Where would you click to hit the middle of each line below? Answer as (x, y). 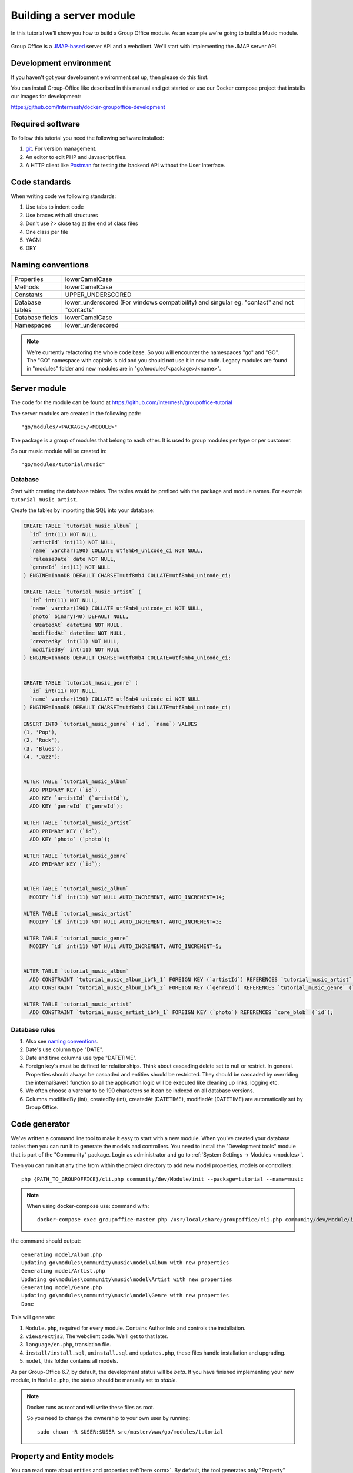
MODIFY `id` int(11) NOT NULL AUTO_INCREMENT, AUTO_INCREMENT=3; (126, 922)
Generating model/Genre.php (62, 1288)
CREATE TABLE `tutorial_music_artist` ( (82, 592)
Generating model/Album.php (62, 1254)
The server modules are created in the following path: (76, 413)
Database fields (36, 318)
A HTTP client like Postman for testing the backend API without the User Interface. (125, 166)
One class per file (47, 232)
